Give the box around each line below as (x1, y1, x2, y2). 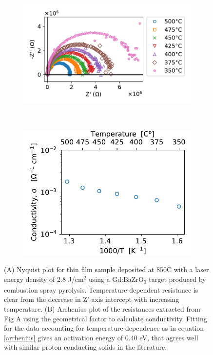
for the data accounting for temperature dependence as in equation (4, 323, 204, 333)
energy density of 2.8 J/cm (4, 274, 84, 284)
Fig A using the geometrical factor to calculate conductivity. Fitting (4, 313, 207, 323)
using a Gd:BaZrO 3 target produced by (88, 274, 206, 285)
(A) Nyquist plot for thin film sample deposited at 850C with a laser (4, 264, 209, 275)
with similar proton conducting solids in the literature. (4, 342, 167, 352)
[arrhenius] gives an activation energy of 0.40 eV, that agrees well (4, 332, 198, 342)
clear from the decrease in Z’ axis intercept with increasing (4, 294, 179, 304)
